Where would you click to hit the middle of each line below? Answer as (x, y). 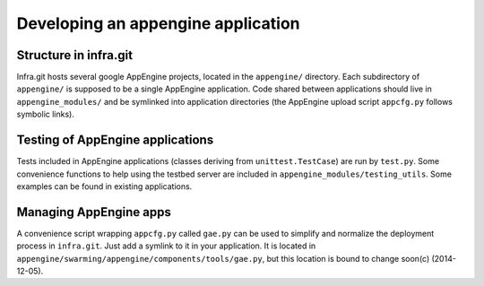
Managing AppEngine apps (94, 212)
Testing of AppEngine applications (115, 140)
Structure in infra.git (75, 55)
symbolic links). (46, 114)
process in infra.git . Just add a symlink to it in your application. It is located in (166, 246)
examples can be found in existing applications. (104, 186)
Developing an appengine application (158, 23)
